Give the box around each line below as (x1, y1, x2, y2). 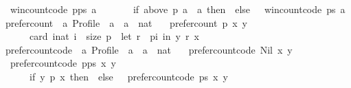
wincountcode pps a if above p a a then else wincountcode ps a (10, 2, 346, 16)
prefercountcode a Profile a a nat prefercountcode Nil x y (5, 42, 293, 56)
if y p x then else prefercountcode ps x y (29, 69, 228, 83)
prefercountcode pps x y (10, 56, 116, 70)
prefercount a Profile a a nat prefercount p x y (5, 15, 248, 30)
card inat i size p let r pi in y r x (29, 29, 199, 43)
